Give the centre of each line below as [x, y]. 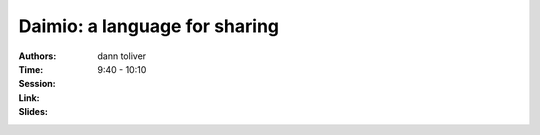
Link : [29, 97]
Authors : [37, 56]
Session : [37, 84]
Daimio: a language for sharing [149, 26]
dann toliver [122, 56]
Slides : [33, 112]
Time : [31, 69]
